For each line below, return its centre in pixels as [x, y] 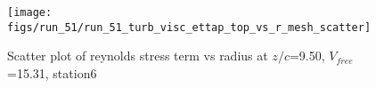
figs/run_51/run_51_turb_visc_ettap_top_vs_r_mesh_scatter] [189, 27]
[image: [30, 12]
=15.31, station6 [52, 72]
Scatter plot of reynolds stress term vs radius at [138, 56]
